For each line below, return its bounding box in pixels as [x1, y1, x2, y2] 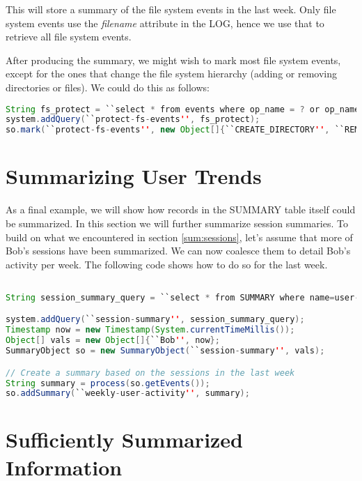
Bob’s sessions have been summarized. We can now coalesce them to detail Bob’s [6, 243, 351, 258]
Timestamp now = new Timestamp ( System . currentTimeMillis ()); [6, 325, 295, 335]
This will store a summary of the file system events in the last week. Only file [6, 2, 336, 16]
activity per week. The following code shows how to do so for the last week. [6, 257, 328, 271]
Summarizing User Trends [6, 162, 262, 190]
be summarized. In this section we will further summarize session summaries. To [6, 215, 348, 230]
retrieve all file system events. [6, 29, 132, 44]
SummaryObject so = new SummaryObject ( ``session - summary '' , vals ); [6, 346, 325, 356]
